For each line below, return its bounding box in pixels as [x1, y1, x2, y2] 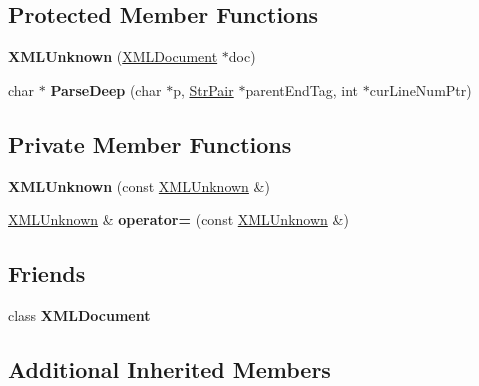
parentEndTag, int [245, 79, 359, 100]
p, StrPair [173, 79, 234, 100]
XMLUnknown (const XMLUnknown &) [8, 175, 270, 196]
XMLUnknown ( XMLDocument [8, 46, 218, 67]
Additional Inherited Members [8, 353, 331, 384]
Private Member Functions [8, 128, 292, 159]
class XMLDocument [8, 304, 151, 325]
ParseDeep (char [50, 79, 162, 100]
